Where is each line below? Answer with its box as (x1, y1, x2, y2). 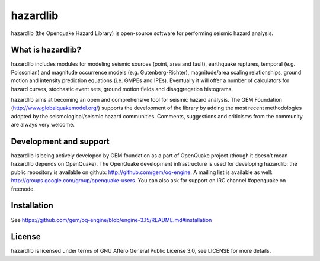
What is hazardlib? (11, 45, 82, 55)
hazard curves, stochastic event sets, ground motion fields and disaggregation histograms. (11, 85, 233, 92)
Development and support (11, 137, 110, 146)
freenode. (11, 185, 35, 192)
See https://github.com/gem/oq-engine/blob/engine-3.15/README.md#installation (11, 216, 212, 223)
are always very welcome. (11, 121, 75, 128)
